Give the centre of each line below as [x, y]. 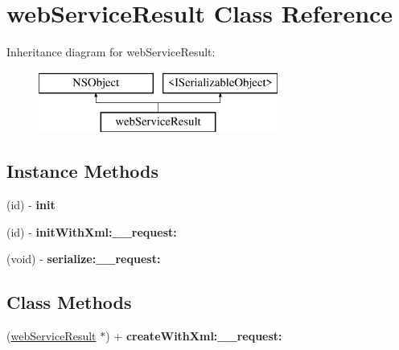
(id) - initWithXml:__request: [92, 231]
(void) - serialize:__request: [84, 259]
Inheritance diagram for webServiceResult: [111, 52]
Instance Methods [82, 171]
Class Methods [69, 302]
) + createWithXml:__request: [194, 336]
